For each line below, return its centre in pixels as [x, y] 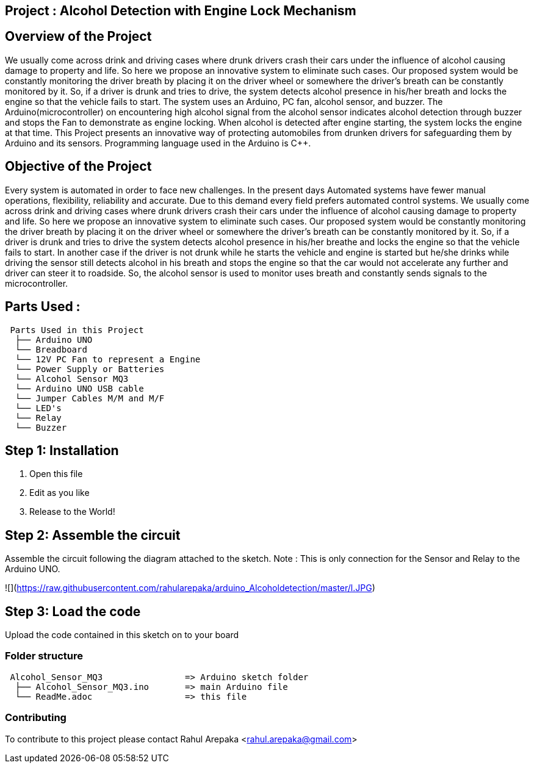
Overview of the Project [78, 37]
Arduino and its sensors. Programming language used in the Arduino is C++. [158, 143]
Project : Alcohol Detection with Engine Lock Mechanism [181, 11]
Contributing [36, 718]
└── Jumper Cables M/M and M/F [90, 398]
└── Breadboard [51, 349]
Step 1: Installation [62, 450]
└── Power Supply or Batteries [90, 369]
